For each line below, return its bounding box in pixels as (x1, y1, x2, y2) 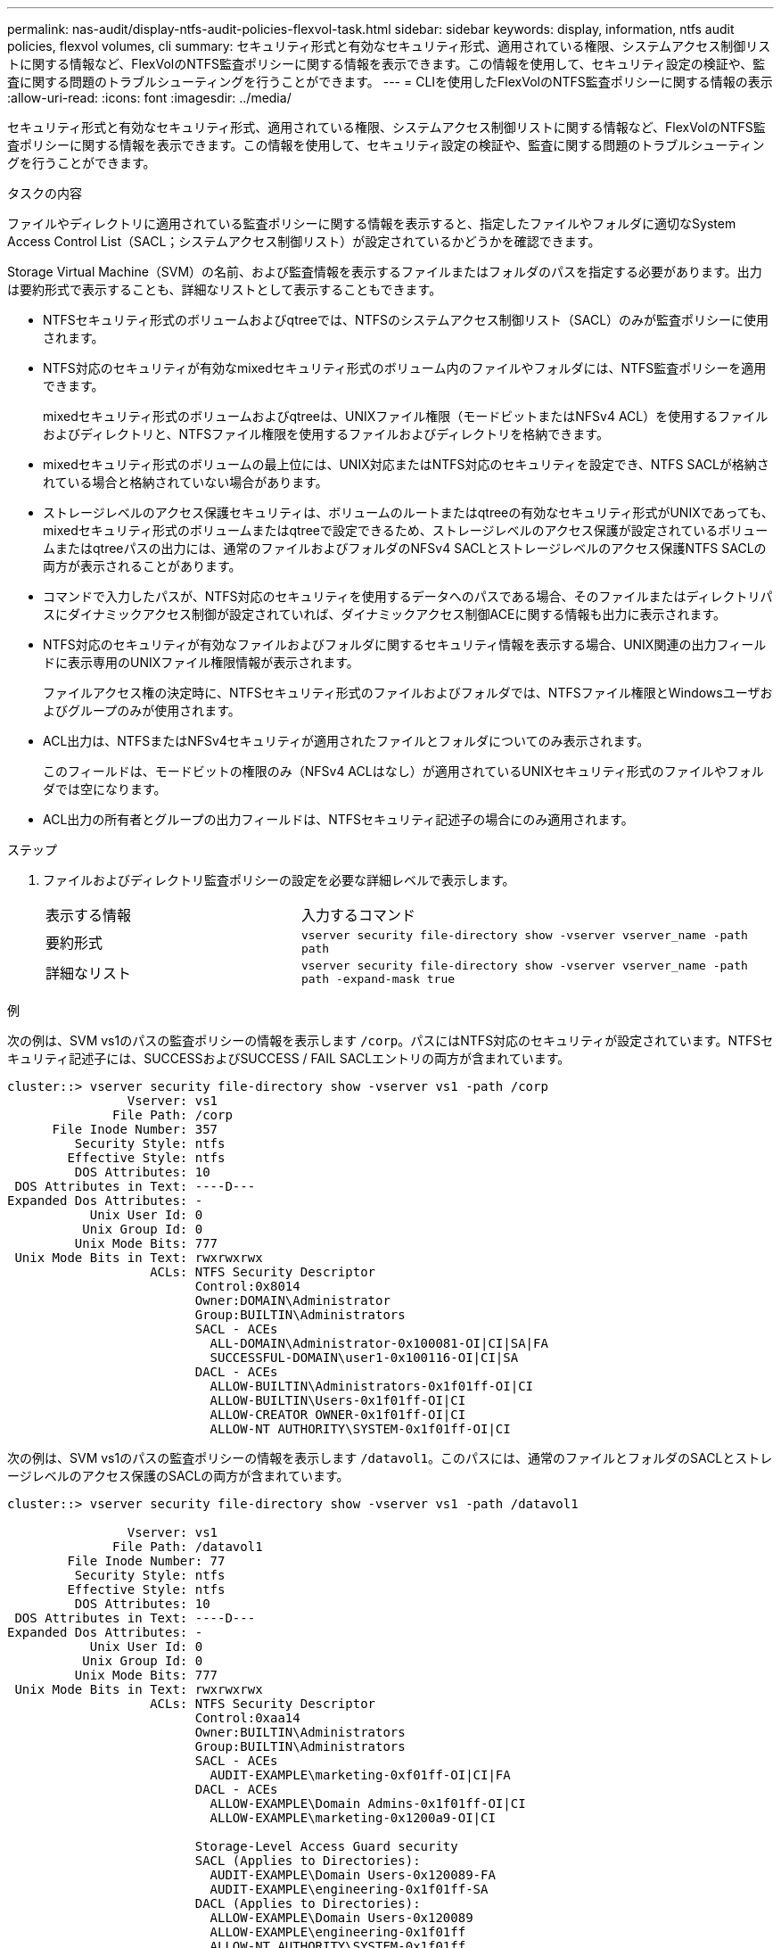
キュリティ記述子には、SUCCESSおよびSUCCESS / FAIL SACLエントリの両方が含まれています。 (7, 1051, 571, 1066)
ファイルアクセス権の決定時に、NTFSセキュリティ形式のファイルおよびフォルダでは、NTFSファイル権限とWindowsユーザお (43, 685, 773, 700)
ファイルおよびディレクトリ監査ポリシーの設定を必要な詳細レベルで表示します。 (43, 872, 515, 887)
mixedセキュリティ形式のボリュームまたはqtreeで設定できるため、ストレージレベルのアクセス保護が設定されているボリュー (43, 523, 769, 538)
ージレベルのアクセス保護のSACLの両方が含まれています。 (7, 1468, 349, 1483)
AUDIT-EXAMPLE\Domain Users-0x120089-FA (210, 1868, 496, 1882)
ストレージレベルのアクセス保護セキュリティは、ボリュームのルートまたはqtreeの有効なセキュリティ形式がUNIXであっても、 (43, 505, 774, 520)
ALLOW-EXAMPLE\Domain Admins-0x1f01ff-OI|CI (210, 1796, 526, 1811)
